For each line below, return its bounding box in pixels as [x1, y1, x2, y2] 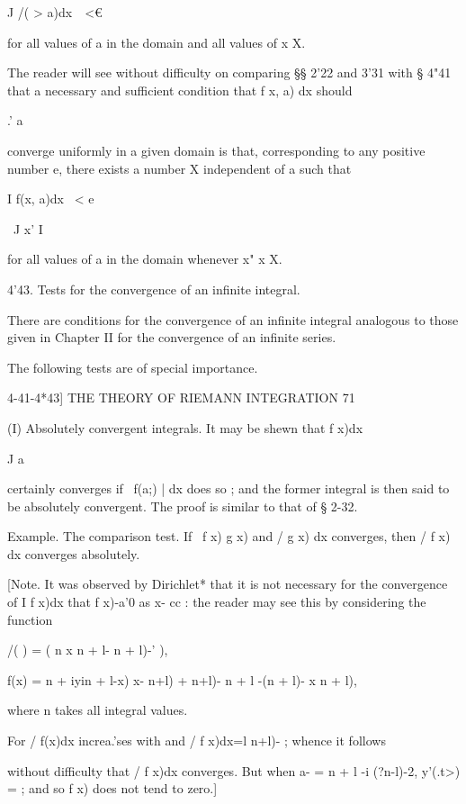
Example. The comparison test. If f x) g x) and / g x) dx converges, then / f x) [7, 527, 451, 546]
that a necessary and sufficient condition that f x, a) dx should [7, 80, 353, 99]
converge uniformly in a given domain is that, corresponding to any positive [7, 140, 426, 159]
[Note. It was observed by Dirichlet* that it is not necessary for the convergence [7, 574, 448, 593]
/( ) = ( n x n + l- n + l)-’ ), [7, 640, 168, 659]
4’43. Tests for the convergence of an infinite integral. [7, 279, 300, 298]
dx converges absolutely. [7, 544, 140, 563]
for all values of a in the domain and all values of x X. [7, 32, 306, 51]
